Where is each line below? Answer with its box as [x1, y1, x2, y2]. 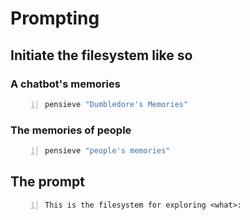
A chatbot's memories [10, 77, 121, 91]
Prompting [10, 7, 100, 30]
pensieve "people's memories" [44, 146, 171, 156]
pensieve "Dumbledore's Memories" [44, 99, 189, 109]
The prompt [10, 173, 85, 191]
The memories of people [10, 123, 132, 137]
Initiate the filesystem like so [10, 47, 193, 64]
